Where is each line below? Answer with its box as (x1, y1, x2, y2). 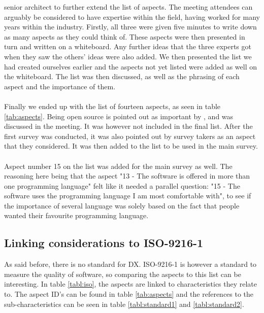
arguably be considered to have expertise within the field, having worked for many (4, 11, 260, 22)
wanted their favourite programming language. (4, 210, 149, 221)
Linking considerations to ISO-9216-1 (4, 235, 204, 251)
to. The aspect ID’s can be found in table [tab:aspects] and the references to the (4, 289, 254, 299)
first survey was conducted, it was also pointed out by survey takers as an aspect (4, 130, 256, 141)
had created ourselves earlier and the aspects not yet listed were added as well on (4, 61, 257, 72)
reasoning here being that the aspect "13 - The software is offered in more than (4, 170, 250, 181)
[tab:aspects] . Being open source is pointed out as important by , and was (4, 111, 234, 121)
